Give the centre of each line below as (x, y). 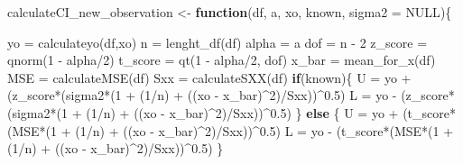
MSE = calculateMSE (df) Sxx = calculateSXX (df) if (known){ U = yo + (209, 77)
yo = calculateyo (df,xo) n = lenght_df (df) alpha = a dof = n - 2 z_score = (218, 42)
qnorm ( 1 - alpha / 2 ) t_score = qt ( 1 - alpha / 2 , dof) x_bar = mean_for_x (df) (222, 60)
